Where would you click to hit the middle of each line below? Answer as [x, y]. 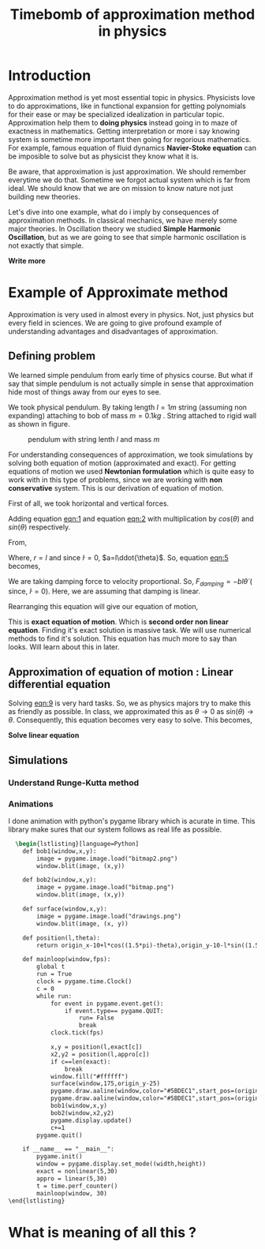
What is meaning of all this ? [103, 1232]
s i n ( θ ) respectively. [39, 527]
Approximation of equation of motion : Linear [121, 672]
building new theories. [44, 196]
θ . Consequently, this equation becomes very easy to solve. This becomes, [130, 720]
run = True [54, 974]
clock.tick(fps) [77, 1033]
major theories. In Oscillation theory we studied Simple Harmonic [114, 228]
